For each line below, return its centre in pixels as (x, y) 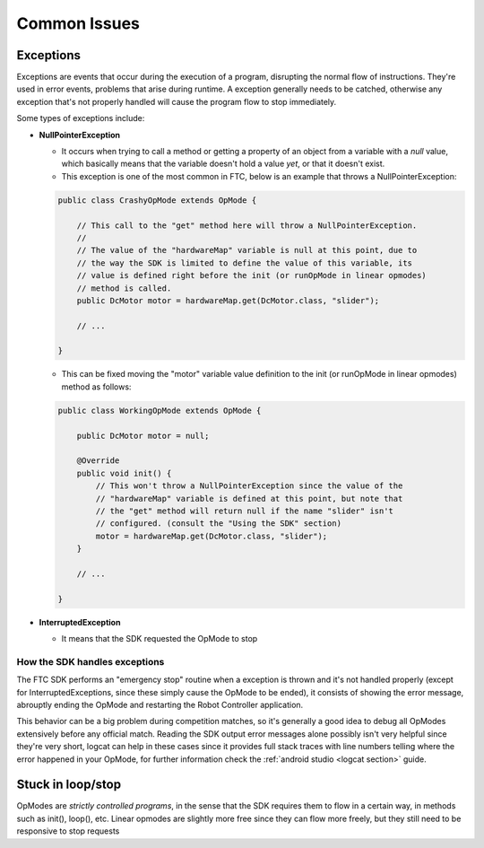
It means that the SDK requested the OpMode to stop (160, 639)
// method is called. (124, 288)
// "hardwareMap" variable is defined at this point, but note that (249, 498)
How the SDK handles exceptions (91, 661)
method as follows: (96, 387)
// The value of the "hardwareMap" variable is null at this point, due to (247, 250)
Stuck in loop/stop (69, 785)
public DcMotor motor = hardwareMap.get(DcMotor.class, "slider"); (228, 300)
